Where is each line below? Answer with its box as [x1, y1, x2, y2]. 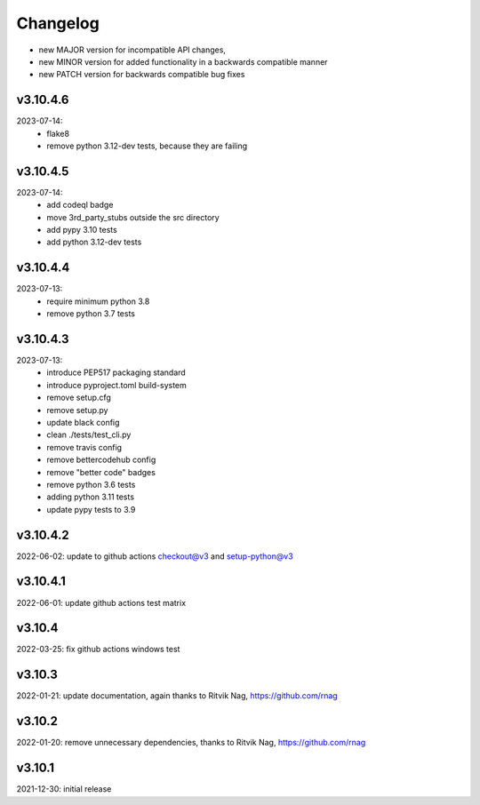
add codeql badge [46, 200, 114, 211]
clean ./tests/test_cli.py [46, 429, 132, 440]
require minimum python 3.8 [46, 296, 150, 307]
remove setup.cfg [46, 392, 111, 403]
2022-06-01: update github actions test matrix [16, 597, 187, 608]
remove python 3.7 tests [46, 308, 135, 319]
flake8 [46, 128, 70, 139]
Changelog [16, 13, 100, 33]
